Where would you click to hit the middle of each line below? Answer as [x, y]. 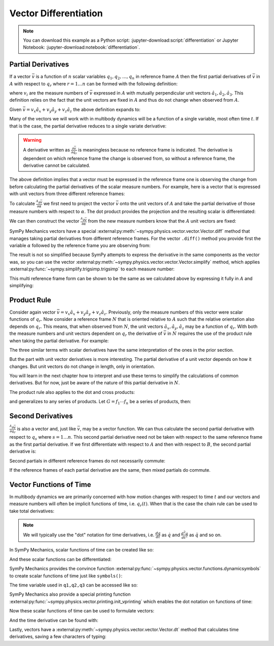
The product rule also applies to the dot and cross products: [72, 392]
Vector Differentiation [56, 13]
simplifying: [22, 286]
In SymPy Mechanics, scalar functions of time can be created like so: [82, 550]
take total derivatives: [32, 511]
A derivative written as [47, 150]
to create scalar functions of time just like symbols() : [66, 576]
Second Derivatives [41, 416]
